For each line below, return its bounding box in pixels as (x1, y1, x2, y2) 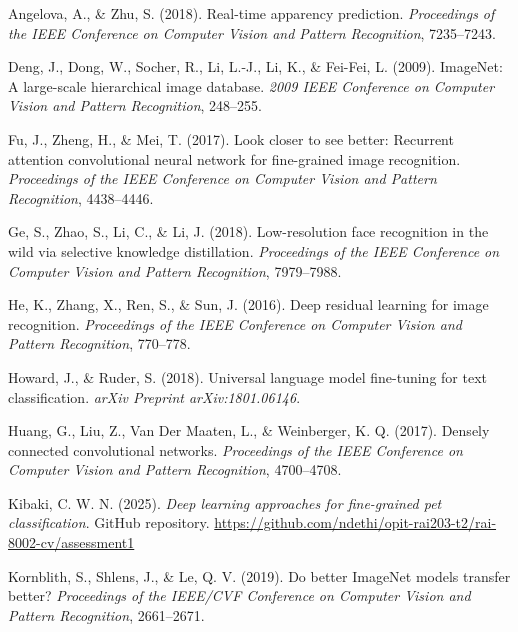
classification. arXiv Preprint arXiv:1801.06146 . (8, 386, 301, 407)
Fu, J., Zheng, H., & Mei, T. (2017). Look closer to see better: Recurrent (8, 128, 454, 149)
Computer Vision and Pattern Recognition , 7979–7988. (8, 260, 342, 281)
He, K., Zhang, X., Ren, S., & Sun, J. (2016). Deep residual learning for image (8, 294, 489, 315)
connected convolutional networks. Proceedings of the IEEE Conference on (8, 439, 463, 460)
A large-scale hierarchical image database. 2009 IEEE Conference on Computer (8, 75, 495, 96)
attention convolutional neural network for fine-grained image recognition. (8, 148, 461, 169)
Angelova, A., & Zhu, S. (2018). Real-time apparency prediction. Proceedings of (8, 3, 495, 23)
